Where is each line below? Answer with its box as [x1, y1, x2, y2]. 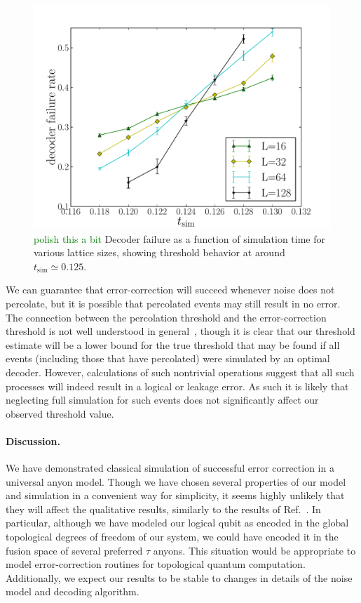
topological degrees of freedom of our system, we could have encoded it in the [6, 529, 339, 544]
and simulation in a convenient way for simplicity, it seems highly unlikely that [6, 488, 345, 503]
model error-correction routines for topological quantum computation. [6, 557, 306, 571]
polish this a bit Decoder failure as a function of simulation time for [34, 231, 325, 246]
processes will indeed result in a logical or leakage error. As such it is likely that [6, 378, 349, 393]
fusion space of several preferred [6, 543, 143, 557]
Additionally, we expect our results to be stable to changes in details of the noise [6, 570, 353, 585]
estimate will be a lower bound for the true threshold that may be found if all [6, 337, 340, 352]
